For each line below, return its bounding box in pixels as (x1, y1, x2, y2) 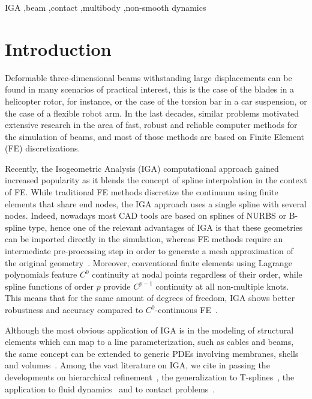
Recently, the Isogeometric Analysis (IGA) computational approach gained (5, 162, 279, 174)
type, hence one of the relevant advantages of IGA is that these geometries (28, 221, 303, 233)
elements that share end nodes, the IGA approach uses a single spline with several (5, 197, 307, 210)
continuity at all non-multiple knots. (155, 279, 289, 292)
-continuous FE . (155, 303, 218, 315)
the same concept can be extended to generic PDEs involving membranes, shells (5, 347, 299, 359)
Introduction (5, 36, 112, 61)
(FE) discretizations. (5, 142, 80, 154)
